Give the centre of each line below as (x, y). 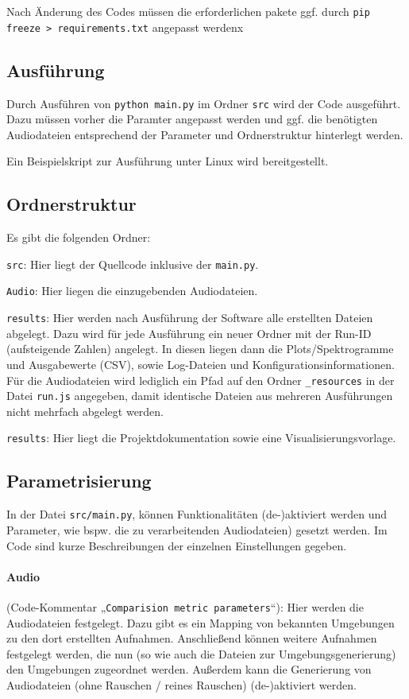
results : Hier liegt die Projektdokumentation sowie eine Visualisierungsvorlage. (201, 438)
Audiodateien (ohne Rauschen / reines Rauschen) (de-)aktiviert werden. (181, 684)
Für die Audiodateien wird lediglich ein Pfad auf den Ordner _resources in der (201, 380)
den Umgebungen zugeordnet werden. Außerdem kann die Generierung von (189, 669)
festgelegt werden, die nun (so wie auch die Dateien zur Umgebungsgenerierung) (201, 653)
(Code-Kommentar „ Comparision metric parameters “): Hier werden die (185, 606)
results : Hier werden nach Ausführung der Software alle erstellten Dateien (190, 318)
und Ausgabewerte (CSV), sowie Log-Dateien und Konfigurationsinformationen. (201, 364)
